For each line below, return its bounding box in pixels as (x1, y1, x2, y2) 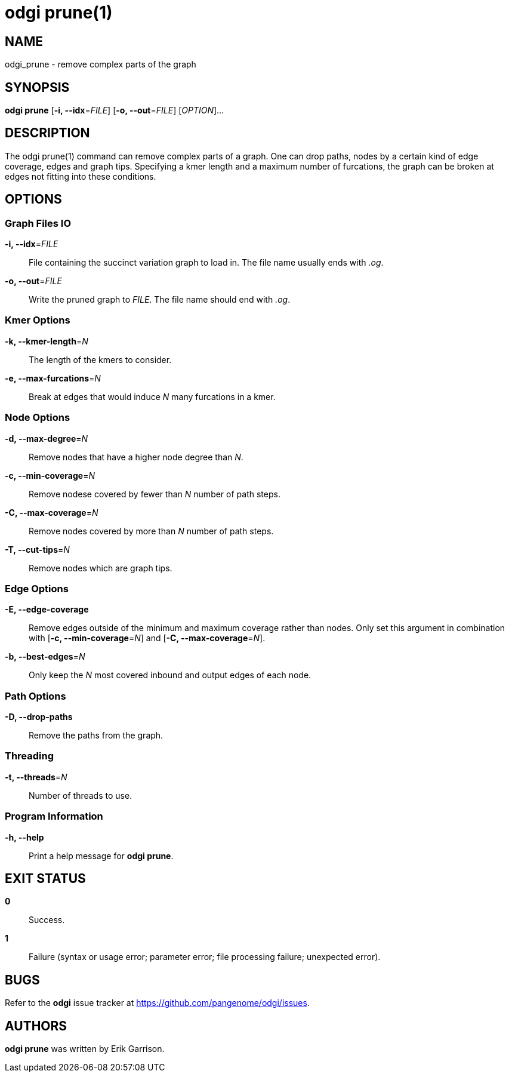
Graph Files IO (5, 217, 72, 229)
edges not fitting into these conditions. (5, 171, 156, 181)
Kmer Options (5, 314, 70, 327)
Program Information (5, 810, 103, 823)
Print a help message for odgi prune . (29, 850, 174, 861)
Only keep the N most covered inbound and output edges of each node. (29, 670, 311, 681)
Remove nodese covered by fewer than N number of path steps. (29, 488, 280, 499)
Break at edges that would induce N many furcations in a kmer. (29, 391, 276, 402)
